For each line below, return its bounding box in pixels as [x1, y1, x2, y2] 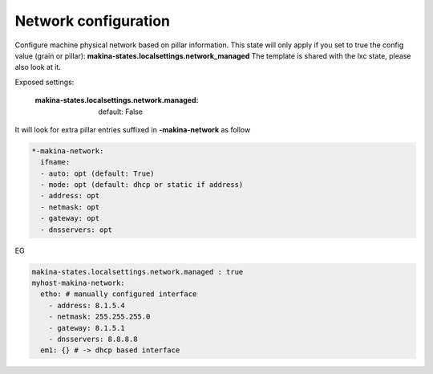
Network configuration [14, 12, 171, 30]
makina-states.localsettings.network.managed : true [31, 267, 244, 276]
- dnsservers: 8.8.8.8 [48, 334, 138, 344]
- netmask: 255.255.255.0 [48, 312, 151, 321]
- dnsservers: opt [40, 225, 112, 234]
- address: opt [40, 191, 100, 201]
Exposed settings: [14, 77, 75, 87]
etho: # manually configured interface [40, 290, 197, 299]
